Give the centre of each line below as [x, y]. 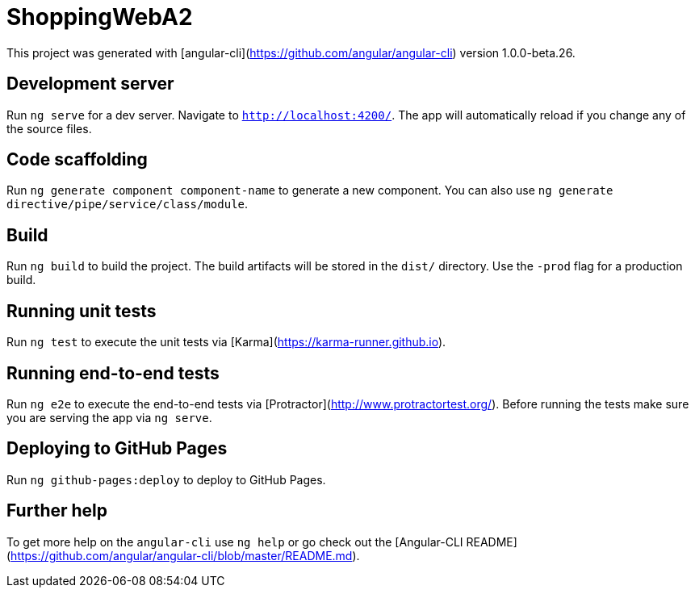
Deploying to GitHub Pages [117, 449]
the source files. [49, 128]
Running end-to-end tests [113, 373]
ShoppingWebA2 [100, 17]
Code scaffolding [77, 160]
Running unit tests [82, 311]
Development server [90, 84]
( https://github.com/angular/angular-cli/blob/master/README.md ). [183, 555]
